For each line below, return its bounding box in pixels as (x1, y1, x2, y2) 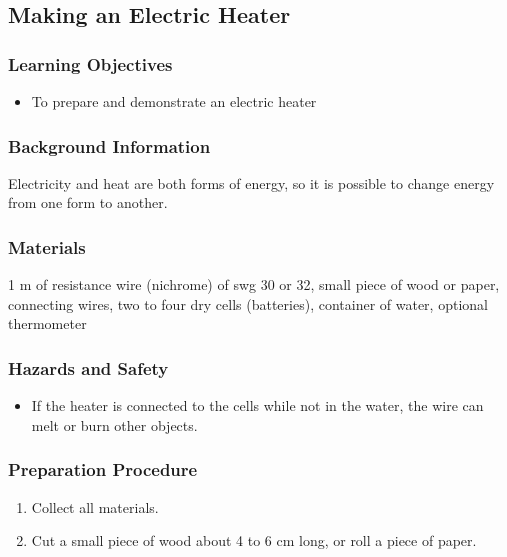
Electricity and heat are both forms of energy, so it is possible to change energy (8, 172, 495, 193)
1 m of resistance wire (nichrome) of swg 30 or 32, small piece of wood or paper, (8, 274, 500, 295)
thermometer (8, 313, 87, 334)
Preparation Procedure (8, 457, 198, 482)
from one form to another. (8, 192, 168, 213)
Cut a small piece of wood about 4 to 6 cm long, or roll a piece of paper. (31, 530, 477, 551)
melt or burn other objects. (31, 414, 198, 435)
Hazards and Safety (8, 355, 169, 380)
